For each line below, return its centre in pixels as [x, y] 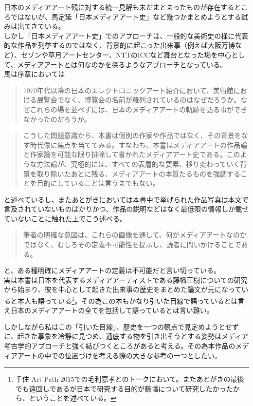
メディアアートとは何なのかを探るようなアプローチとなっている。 [122, 64]
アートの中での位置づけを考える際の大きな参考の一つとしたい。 [119, 355]
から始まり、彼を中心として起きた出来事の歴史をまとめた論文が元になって [123, 289]
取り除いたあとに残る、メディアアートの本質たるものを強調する [138, 173]
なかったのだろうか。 [57, 119]
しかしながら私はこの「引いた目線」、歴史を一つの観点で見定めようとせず [121, 326]
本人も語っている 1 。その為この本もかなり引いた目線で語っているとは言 [131, 300]
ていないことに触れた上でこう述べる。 [65, 218]
